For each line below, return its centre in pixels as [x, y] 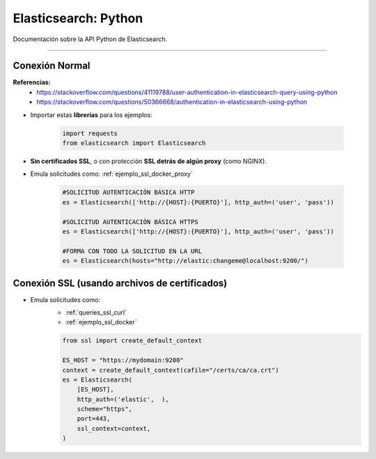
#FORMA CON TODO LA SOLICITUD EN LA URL [132, 251]
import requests [90, 133]
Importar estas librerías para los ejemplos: [91, 114]
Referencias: [32, 82]
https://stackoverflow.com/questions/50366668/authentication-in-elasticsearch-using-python [172, 102]
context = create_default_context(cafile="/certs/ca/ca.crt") [171, 370]
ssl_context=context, [114, 428]
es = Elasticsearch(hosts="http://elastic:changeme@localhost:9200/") [186, 261]
